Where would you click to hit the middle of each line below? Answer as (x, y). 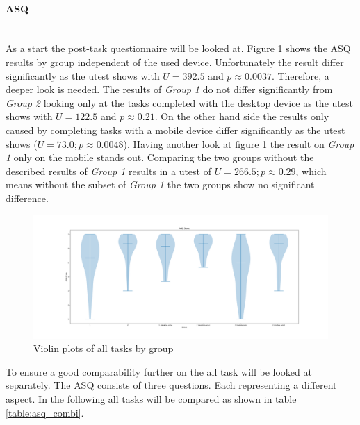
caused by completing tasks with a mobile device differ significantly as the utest (175, 130)
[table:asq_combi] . (45, 412)
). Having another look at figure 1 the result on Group (239, 143)
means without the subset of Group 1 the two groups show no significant (160, 184)
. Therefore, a (300, 75)
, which (311, 170)
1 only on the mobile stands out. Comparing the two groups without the (160, 157)
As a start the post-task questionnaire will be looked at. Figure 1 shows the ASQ (178, 48)
